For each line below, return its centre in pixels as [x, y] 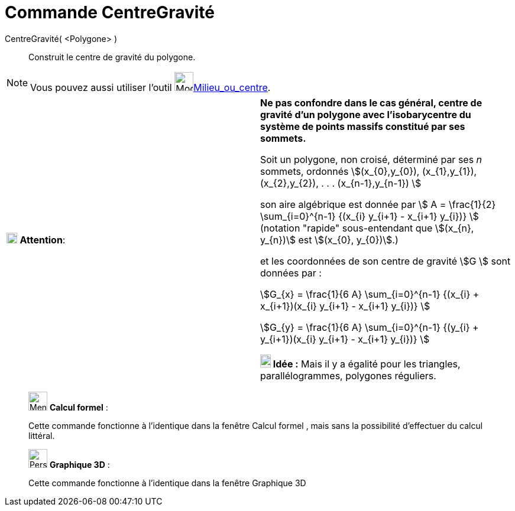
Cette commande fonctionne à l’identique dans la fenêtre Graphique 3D [167, 483]
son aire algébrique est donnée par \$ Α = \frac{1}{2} [378, 204]
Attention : [43, 240]
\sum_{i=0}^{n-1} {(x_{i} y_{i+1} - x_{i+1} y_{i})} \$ [370, 216]
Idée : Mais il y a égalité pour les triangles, [367, 364]
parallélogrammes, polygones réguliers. [348, 375]
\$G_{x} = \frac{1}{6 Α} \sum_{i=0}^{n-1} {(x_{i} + [370, 294]
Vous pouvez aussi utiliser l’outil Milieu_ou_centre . [150, 87]
